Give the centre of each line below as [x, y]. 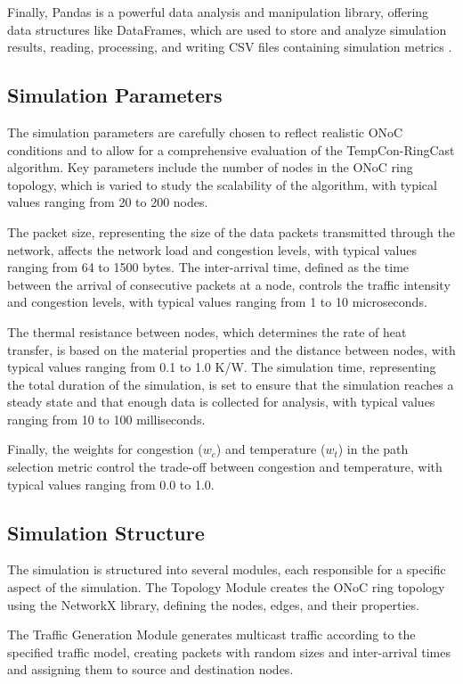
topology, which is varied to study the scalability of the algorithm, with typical [222, 184]
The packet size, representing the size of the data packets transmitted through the [231, 231]
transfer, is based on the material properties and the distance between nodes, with [231, 349]
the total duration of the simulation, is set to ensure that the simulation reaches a [231, 384]
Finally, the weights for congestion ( [105, 449]
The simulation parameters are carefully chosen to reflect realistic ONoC [205, 132]
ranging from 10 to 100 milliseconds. [106, 419]
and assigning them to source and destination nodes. [150, 669]
